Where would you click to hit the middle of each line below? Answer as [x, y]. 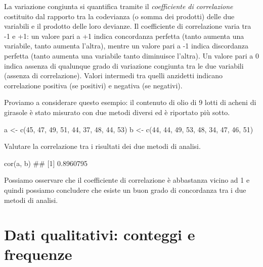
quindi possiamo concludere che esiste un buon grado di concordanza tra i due [125, 190]
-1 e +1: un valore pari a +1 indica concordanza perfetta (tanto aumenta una [124, 36]
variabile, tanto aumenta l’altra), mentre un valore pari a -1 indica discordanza [126, 46]
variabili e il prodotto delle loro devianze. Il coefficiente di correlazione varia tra [128, 26]
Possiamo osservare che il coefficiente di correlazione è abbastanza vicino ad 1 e [127, 180]
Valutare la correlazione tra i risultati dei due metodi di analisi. [102, 146]
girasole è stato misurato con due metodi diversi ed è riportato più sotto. [117, 112]
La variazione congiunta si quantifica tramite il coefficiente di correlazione [119, 6]
